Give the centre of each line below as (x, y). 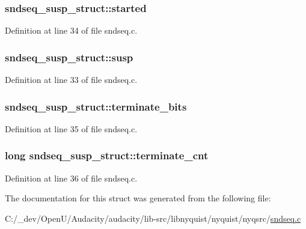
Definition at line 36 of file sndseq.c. (71, 178)
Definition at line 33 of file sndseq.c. (71, 80)
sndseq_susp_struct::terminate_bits (96, 106)
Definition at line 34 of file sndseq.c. (71, 30)
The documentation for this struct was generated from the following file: (138, 198)
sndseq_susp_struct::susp (69, 57)
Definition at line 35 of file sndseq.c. (71, 128)
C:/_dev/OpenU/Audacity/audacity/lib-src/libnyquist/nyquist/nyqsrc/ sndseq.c (153, 218)
